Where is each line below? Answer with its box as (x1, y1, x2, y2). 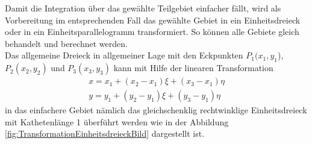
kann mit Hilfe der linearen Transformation (113, 61, 273, 74)
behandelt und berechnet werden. (5, 37, 128, 49)
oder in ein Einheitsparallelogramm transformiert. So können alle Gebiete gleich (5, 25, 299, 38)
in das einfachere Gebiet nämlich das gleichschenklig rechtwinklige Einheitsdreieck (5, 104, 307, 116)
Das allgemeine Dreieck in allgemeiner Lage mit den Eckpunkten (5, 49, 243, 61)
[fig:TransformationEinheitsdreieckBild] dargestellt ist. (5, 127, 205, 140)
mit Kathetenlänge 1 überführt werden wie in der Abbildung (5, 115, 229, 128)
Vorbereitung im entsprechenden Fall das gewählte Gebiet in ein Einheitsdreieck (5, 13, 301, 26)
